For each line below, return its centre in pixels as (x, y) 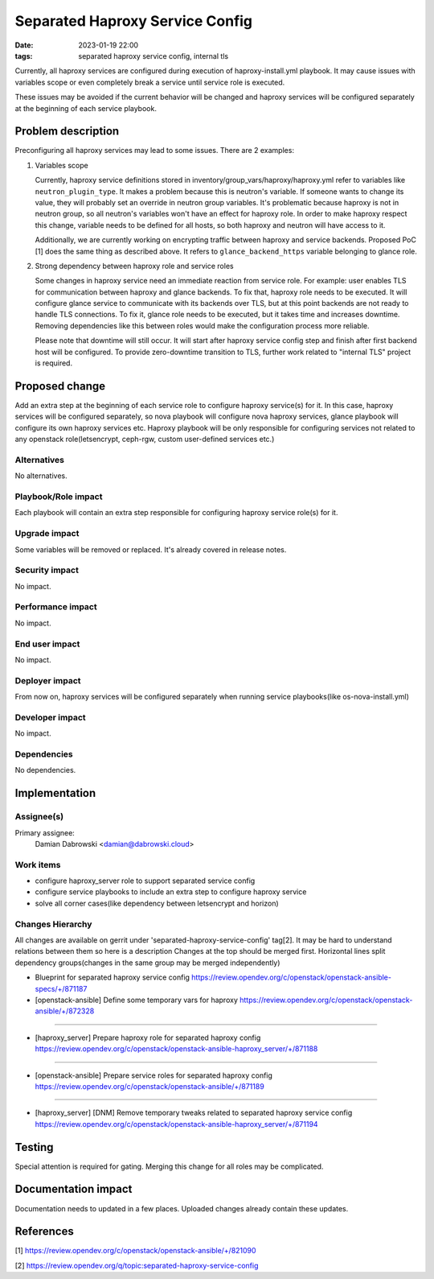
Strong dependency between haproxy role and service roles (134, 266)
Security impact (47, 570)
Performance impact (56, 607)
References (44, 1232)
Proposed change (60, 386)
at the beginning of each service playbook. (86, 108)
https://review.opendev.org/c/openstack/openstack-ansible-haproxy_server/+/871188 (176, 1049)
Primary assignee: (45, 832)
